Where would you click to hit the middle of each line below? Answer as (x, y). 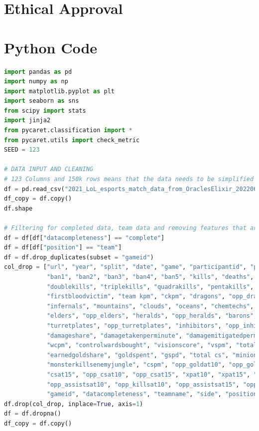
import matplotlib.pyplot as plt (59, 91)
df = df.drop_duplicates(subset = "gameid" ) (79, 257)
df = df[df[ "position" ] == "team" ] (63, 248)
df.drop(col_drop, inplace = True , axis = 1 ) (74, 404)
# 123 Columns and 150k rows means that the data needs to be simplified (129, 179)
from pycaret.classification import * (68, 130)
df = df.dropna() (33, 414)
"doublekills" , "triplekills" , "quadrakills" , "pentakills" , (150, 287)
